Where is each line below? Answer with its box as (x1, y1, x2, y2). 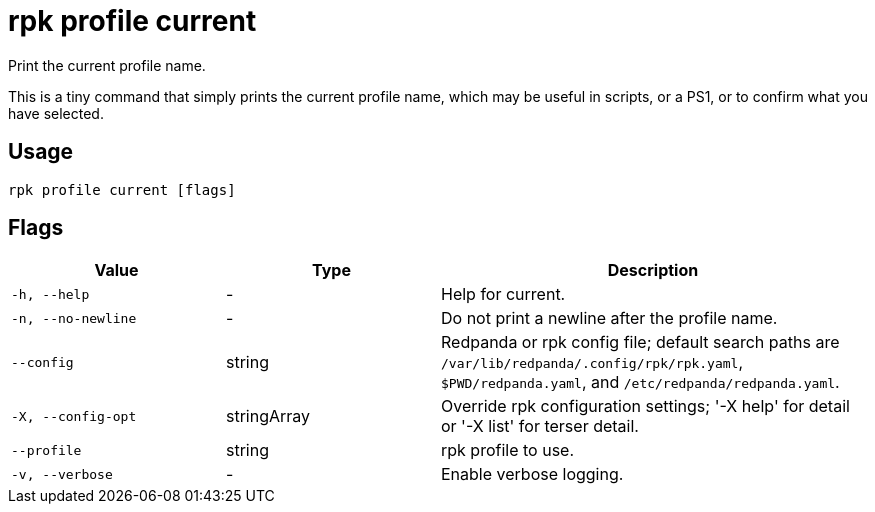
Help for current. (441, 284, 566, 305)
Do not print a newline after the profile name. (441, 308, 778, 329)
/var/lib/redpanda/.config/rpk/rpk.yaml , (441, 352, 744, 373)
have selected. (8, 104, 104, 122)
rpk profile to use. (441, 440, 575, 461)
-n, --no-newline (11, 310, 137, 326)
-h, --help (11, 286, 90, 302)
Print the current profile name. (8, 56, 206, 74)
